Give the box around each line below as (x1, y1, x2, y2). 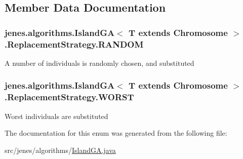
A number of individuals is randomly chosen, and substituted (5, 57, 194, 68)
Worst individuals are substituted (5, 110, 108, 121)
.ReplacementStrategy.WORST (5, 91, 134, 103)
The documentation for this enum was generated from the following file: (5, 128, 227, 138)
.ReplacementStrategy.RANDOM (5, 37, 144, 50)
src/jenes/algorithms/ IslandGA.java (5, 144, 116, 155)
